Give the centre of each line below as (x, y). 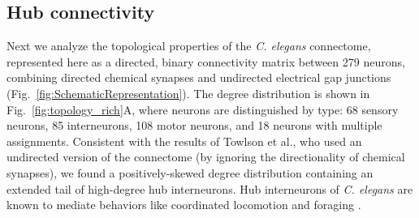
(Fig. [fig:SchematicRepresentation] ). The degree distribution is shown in (188, 93)
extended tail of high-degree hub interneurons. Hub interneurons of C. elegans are (210, 188)
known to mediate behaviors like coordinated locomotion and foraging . (184, 205)
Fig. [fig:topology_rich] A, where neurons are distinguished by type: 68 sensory (203, 109)
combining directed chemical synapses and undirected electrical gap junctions (199, 77)
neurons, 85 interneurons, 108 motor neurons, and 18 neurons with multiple (194, 125)
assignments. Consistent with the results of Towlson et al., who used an (184, 141)
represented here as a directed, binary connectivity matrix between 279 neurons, (206, 61)
